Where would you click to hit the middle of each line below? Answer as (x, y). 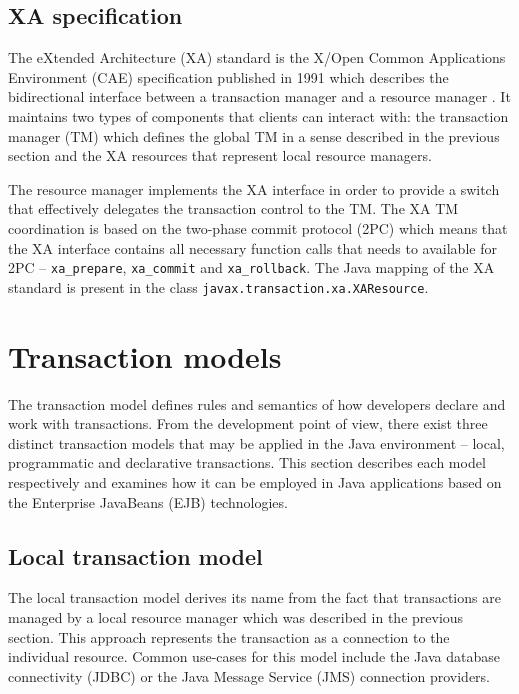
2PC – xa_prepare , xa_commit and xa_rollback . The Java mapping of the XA (251, 267)
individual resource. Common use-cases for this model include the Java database (254, 656)
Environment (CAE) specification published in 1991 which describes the (228, 76)
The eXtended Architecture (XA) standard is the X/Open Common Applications (257, 57)
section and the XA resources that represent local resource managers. (220, 155)
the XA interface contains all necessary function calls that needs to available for (252, 247)
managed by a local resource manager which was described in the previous (236, 616)
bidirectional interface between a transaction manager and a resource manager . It (259, 96)
